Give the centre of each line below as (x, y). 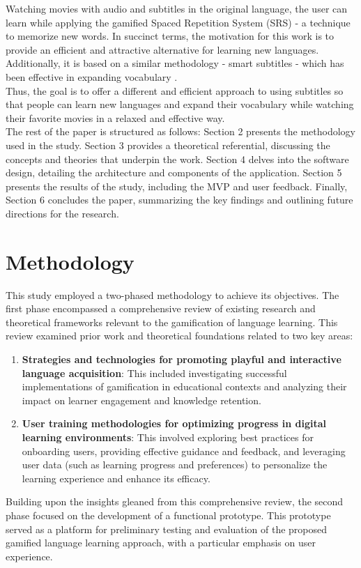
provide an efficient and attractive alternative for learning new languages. (162, 49)
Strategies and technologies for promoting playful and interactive (182, 359)
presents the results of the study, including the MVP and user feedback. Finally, (177, 186)
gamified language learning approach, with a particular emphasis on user (161, 543)
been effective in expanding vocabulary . (92, 76)
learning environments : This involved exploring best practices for (168, 437)
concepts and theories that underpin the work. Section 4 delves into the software (177, 159)
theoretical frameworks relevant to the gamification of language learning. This (172, 322)
